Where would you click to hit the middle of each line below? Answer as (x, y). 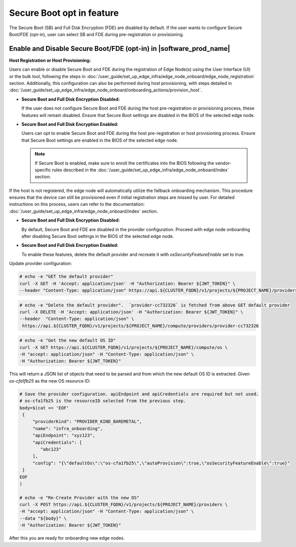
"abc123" (51, 449)
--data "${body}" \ (43, 518)
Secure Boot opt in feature (64, 13)
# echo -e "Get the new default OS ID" (68, 340)
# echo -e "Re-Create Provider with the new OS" (79, 498)
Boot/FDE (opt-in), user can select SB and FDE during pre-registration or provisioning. (96, 34)
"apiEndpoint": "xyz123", (64, 435)
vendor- (223, 163)
